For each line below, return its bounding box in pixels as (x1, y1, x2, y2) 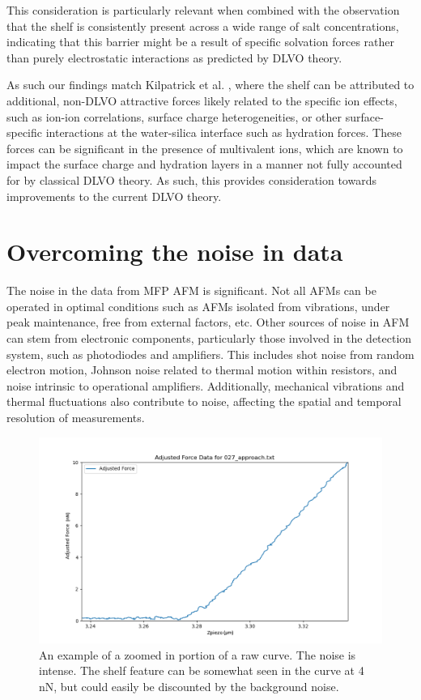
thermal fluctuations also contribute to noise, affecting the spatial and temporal (6, 393, 402, 410)
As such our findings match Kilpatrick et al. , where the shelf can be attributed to (6, 76, 415, 93)
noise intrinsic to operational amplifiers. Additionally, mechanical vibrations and (6, 377, 405, 394)
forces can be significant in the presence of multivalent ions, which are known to (6, 139, 403, 156)
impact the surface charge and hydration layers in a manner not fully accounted (6, 156, 402, 173)
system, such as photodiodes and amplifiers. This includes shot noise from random (6, 345, 415, 362)
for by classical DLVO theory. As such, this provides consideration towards (6, 171, 376, 188)
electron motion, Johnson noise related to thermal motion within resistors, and (6, 361, 398, 378)
